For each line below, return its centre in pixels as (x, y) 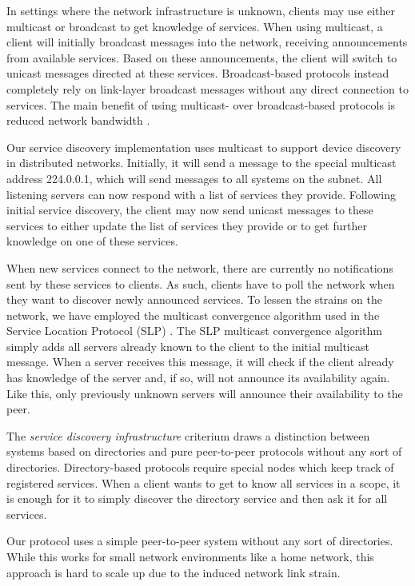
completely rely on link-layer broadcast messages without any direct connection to (207, 88)
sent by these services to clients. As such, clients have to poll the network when (201, 283)
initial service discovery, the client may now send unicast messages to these (190, 210)
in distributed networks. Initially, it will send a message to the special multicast (202, 163)
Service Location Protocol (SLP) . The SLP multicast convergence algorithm (195, 331)
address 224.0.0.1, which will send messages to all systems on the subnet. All (194, 178)
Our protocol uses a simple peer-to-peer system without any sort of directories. (200, 541)
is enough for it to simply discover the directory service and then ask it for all (197, 498)
